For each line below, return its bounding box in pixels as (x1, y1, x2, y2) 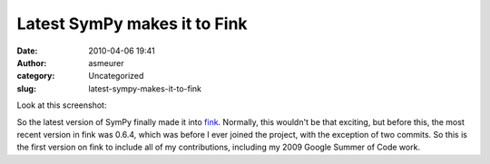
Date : (16, 45, 38, 56)
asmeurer (88, 57, 124, 68)
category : (16, 71, 55, 82)
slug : (16, 82, 36, 94)
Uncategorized (88, 71, 144, 82)
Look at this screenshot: (16, 100, 107, 111)
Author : (16, 57, 47, 68)
